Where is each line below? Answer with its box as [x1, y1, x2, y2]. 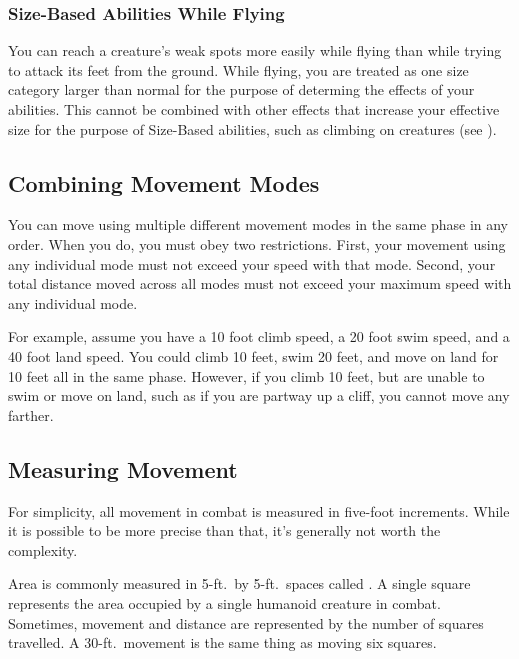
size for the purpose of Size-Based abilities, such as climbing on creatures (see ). [8, 118, 497, 139]
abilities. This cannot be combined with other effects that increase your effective [8, 99, 500, 119]
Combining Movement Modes [8, 167, 320, 198]
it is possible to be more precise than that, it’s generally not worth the [8, 520, 441, 541]
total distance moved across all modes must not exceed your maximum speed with [8, 273, 512, 294]
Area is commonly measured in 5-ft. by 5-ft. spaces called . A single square [8, 573, 471, 594]
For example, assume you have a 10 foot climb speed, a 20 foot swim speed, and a [8, 326, 510, 347]
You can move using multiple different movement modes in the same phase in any [8, 214, 509, 235]
